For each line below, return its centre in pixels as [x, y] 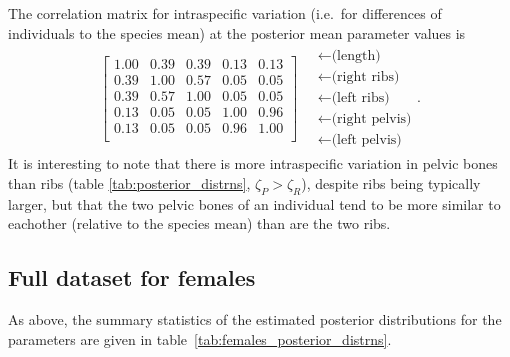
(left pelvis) [366, 140]
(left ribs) [360, 98]
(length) [356, 56]
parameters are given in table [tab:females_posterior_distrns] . [200, 338]
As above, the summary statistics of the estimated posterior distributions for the [255, 319]
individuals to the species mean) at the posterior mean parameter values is [237, 32]
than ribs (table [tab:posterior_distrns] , [129, 182]
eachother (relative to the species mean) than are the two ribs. [199, 223]
